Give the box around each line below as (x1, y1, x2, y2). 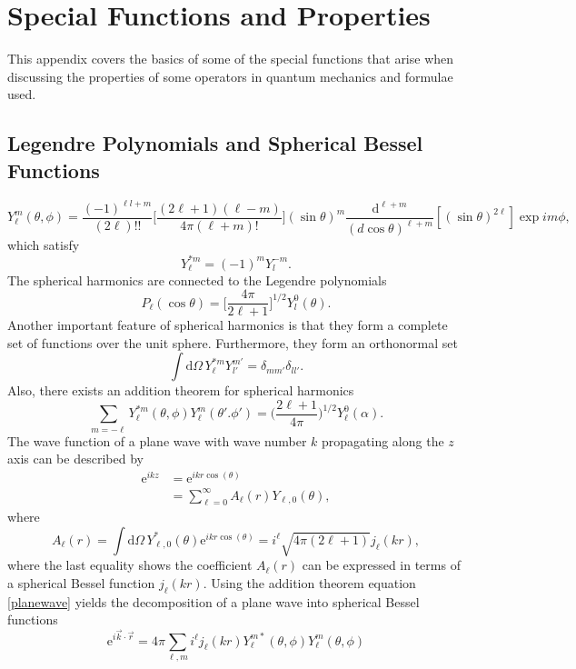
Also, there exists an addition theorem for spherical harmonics (7, 381, 354, 400)
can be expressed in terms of (302, 555, 461, 574)
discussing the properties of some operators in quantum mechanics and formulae (7, 66, 453, 85)
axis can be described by (7, 449, 144, 468)
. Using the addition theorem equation (203, 573, 416, 592)
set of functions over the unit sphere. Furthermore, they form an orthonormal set (7, 333, 458, 352)
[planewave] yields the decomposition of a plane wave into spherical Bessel (7, 592, 420, 611)
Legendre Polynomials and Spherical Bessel (7, 129, 423, 157)
